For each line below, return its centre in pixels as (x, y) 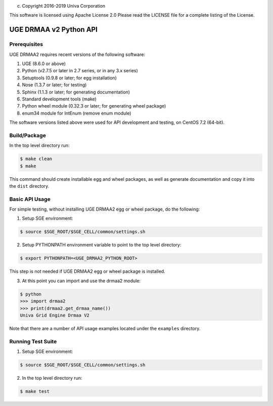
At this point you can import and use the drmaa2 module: (81, 281)
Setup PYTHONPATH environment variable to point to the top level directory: (102, 245)
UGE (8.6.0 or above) (44, 64)
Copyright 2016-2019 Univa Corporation (64, 6)
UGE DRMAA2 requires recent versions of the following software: (77, 54)
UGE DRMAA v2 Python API (54, 30)
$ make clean (36, 159)
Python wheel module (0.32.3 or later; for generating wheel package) (94, 106)
